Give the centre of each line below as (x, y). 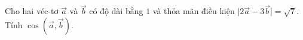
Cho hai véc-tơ (32, 11)
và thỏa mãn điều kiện (194, 11)
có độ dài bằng (116, 11)
